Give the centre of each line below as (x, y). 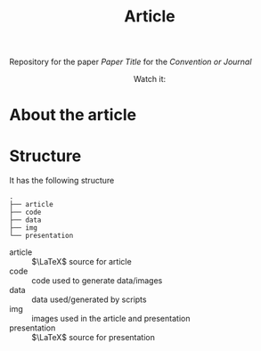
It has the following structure (62, 181)
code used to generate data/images (97, 281)
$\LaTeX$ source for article (82, 262)
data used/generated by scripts (89, 299)
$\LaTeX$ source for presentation (94, 338)
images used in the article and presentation (111, 319)
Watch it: (150, 79)
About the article (73, 115)
